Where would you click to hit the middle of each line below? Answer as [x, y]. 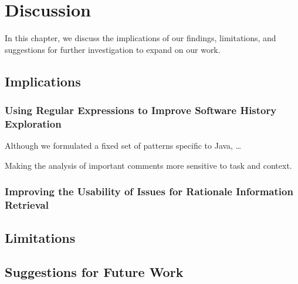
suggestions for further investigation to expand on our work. [113, 49]
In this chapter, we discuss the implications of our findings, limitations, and [140, 38]
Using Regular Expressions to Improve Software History [141, 110]
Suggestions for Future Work [94, 272]
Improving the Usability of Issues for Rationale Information [149, 191]
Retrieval [27, 205]
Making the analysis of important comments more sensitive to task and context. [148, 165]
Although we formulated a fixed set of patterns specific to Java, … [123, 146]
